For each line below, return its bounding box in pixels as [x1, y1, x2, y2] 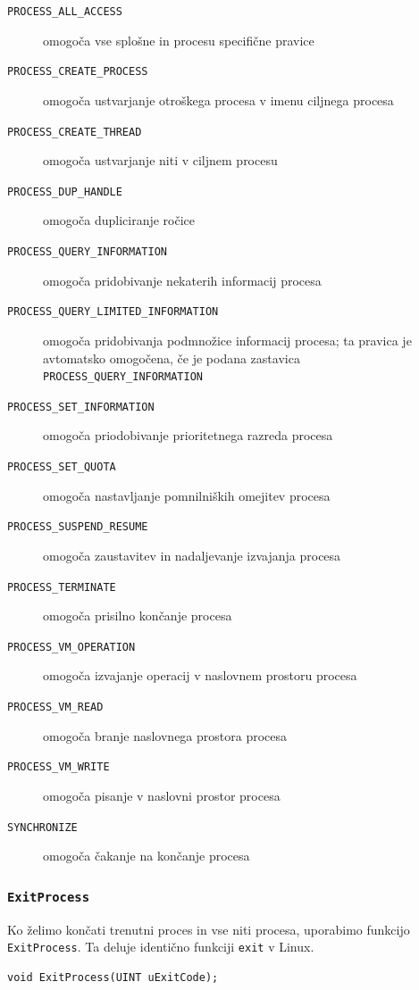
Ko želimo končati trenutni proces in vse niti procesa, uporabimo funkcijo [7, 919, 410, 938]
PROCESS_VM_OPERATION [7, 640, 136, 653]
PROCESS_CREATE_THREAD [7, 125, 142, 138]
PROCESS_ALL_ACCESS [7, 5, 122, 18]
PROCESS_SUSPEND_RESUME [7, 520, 148, 534]
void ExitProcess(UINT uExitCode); [7, 970, 219, 984]
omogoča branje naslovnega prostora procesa [43, 726, 287, 745]
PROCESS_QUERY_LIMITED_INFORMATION [7, 305, 219, 319]
